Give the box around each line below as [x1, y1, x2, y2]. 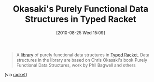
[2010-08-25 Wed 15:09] [56, 30, 106, 35]
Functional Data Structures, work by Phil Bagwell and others [16, 62, 136, 68]
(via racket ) [4, 71, 28, 77]
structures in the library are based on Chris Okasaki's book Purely [16, 57, 148, 63]
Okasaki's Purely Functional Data [13, 3, 149, 15]
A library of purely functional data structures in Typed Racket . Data [16, 52, 150, 58]
